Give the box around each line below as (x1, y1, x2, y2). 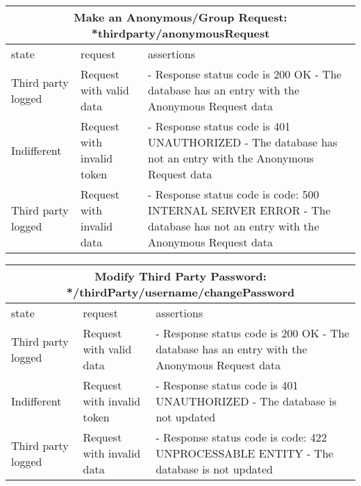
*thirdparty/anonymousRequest (91, 25, 270, 41)
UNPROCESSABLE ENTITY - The (156, 445, 334, 461)
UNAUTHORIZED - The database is (156, 393, 337, 409)
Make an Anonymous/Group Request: (74, 9, 287, 25)
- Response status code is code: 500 (148, 186, 319, 202)
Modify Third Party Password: (94, 268, 267, 284)
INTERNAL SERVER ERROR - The (148, 202, 330, 218)
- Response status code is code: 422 (156, 429, 327, 445)
